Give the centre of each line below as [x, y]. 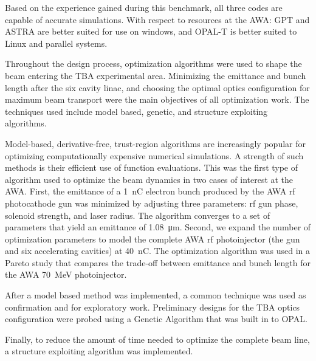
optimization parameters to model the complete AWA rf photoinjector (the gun [153, 239]
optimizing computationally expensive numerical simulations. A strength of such [154, 155]
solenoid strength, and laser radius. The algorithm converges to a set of [138, 215]
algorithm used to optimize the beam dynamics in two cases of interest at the [149, 179]
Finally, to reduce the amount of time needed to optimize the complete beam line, [157, 339]
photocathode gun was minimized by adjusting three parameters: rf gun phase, [152, 203]
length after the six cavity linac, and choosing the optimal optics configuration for [157, 87]
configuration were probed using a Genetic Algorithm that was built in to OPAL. [156, 319]
